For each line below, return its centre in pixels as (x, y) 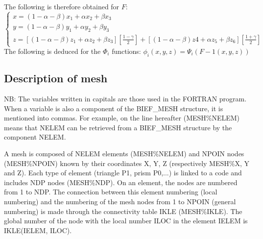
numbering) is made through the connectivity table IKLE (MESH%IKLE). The (123, 211)
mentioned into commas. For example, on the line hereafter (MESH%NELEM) (122, 118)
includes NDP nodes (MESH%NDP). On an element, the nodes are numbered (121, 182)
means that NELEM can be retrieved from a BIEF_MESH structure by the (118, 127)
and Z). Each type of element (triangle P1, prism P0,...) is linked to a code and (123, 173)
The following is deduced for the (52, 51)
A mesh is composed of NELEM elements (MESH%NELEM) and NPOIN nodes (124, 153)
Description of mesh (56, 78)
